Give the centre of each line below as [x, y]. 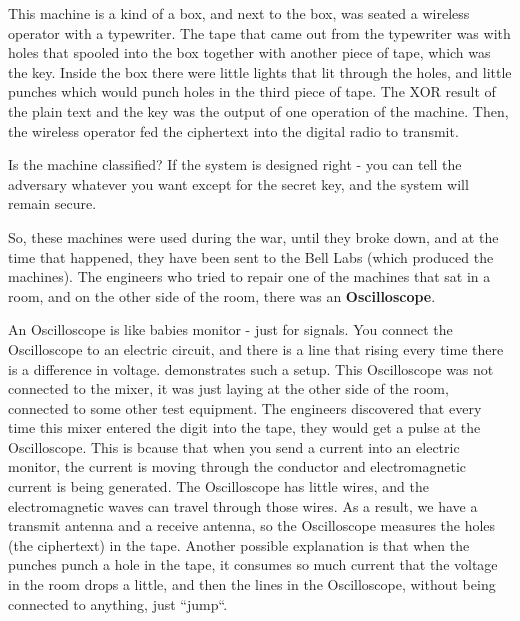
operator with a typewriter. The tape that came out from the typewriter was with [259, 32]
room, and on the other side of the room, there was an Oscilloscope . [222, 295]
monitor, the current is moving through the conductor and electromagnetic [237, 466]
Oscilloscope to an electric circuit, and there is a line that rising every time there [256, 348]
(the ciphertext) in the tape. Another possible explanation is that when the [239, 544]
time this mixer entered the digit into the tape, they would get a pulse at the [244, 427]
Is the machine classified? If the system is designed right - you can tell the [235, 164]
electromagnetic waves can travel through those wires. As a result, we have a [243, 505]
